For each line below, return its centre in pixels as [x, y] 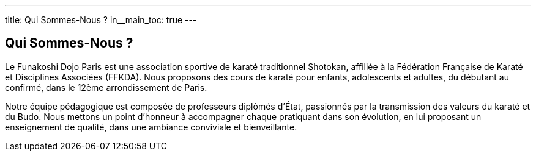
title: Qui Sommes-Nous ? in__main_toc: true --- [101, 20]
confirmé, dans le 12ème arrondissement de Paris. [106, 87]
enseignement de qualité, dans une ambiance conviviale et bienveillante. [151, 127]
